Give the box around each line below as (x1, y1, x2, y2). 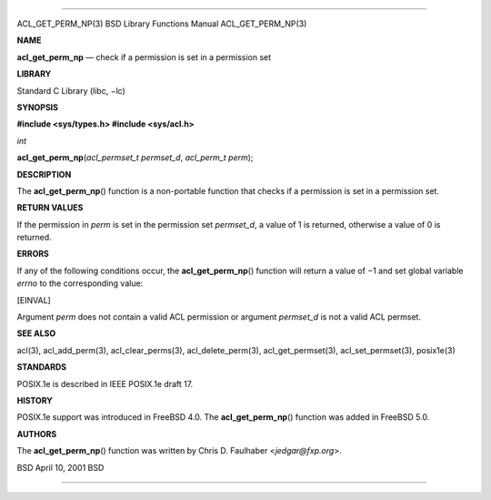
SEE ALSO (16, 328, 56, 339)
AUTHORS (16, 428, 57, 439)
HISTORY (16, 394, 54, 405)
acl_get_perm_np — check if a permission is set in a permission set (16, 51, 272, 63)
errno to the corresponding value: (16, 278, 144, 289)
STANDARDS (16, 362, 67, 372)
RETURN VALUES (16, 202, 84, 213)
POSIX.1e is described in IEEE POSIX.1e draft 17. (16, 378, 194, 389)
